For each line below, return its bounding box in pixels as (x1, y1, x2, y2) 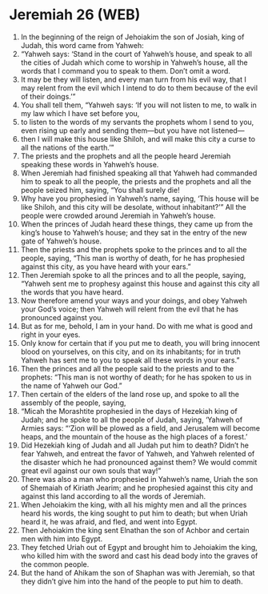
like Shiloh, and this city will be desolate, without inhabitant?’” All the (20, 202, 246, 211)
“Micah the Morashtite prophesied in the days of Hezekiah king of (20, 406, 238, 415)
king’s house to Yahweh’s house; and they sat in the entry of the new (20, 227, 247, 237)
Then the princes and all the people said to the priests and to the (20, 363, 234, 373)
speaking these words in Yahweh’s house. (20, 159, 159, 169)
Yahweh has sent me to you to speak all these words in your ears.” (20, 355, 240, 365)
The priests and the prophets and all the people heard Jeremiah (20, 151, 231, 161)
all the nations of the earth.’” (20, 142, 114, 152)
